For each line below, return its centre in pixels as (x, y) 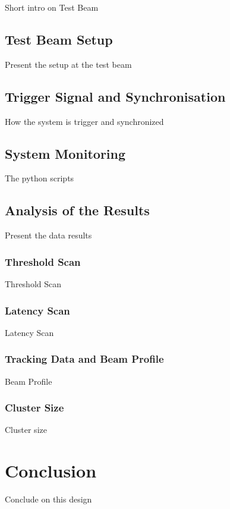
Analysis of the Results (77, 210)
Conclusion (51, 471)
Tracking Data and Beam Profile (84, 359)
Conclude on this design (48, 499)
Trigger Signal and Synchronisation (115, 96)
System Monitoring (65, 153)
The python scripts (40, 178)
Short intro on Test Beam (52, 7)
